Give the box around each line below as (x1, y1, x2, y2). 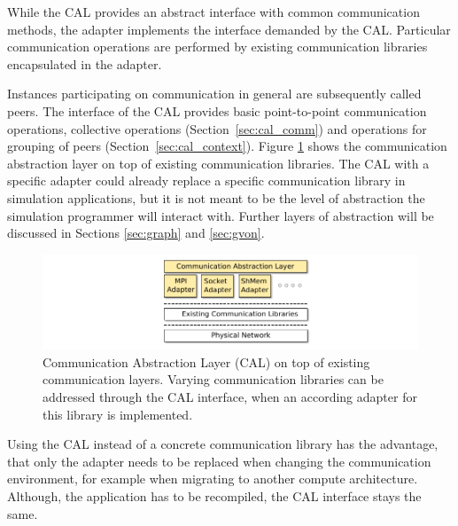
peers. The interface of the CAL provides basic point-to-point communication (7, 101, 427, 120)
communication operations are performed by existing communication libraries (7, 37, 428, 56)
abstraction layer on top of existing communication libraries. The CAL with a (7, 153, 430, 172)
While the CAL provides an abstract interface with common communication (7, 3, 420, 20)
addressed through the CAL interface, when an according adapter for (43, 388, 417, 406)
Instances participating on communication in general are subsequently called (7, 84, 422, 103)
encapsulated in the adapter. (7, 54, 162, 73)
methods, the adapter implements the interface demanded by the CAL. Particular (7, 20, 451, 38)
